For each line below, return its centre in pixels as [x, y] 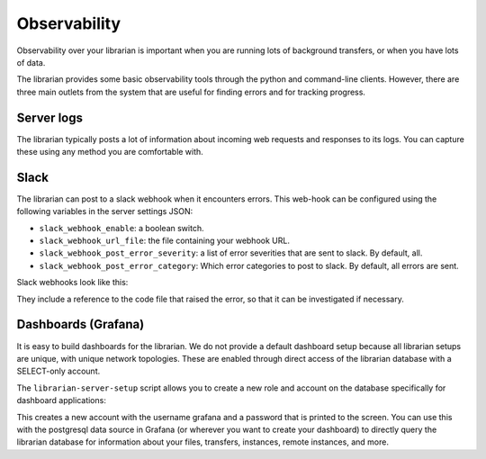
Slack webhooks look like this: [72, 283]
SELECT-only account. [58, 371]
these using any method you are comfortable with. [110, 152]
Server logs [49, 117]
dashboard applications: [62, 400]
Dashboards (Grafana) [81, 324]
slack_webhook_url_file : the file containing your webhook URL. [164, 241]
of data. [31, 62]
